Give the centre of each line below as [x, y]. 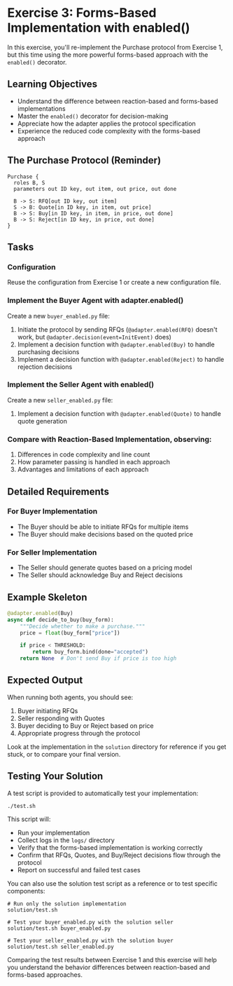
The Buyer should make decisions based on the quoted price [105, 534]
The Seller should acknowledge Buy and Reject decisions [100, 575]
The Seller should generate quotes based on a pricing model [105, 568]
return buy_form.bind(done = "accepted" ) [91, 652]
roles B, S [29, 183]
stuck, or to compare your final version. [64, 754]
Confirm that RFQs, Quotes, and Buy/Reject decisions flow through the [119, 855]
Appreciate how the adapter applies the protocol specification [106, 123]
